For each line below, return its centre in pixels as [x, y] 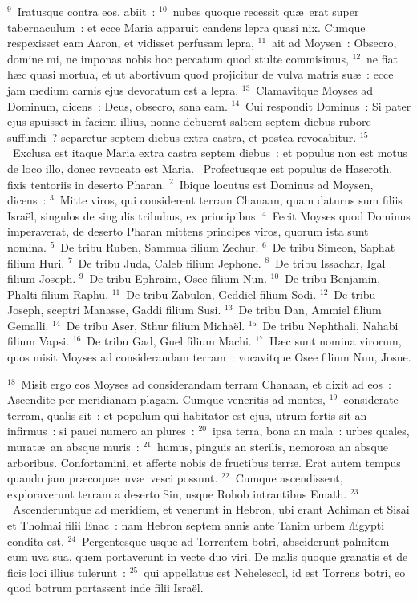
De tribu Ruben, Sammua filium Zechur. [160, 246]
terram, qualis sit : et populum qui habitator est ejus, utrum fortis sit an [187, 415]
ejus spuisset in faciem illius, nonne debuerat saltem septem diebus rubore [189, 121]
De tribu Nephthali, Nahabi [330, 325]
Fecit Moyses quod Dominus [341, 215]
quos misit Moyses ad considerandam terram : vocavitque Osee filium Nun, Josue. [209, 357]
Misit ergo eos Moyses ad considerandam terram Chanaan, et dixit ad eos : [206, 383]
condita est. [36, 540]
